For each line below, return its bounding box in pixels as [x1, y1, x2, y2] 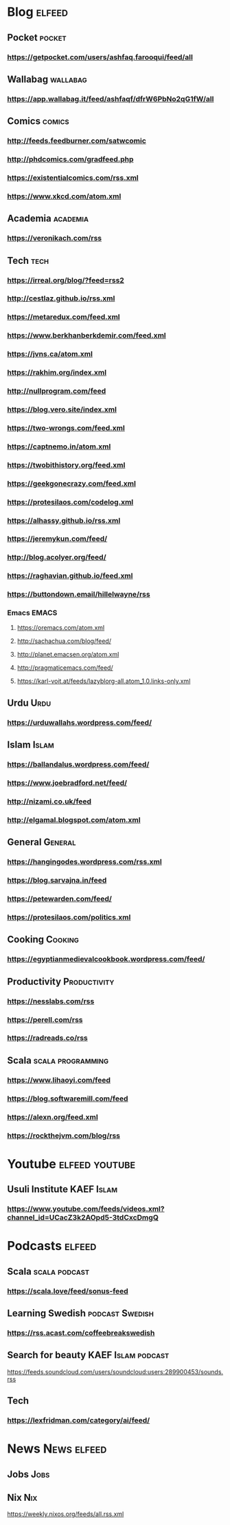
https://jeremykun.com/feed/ [7, 534, 108, 544]
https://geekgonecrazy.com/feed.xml [7, 478, 136, 488]
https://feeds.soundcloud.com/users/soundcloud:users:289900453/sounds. [7, 1367, 224, 1375]
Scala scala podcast [7, 1265, 90, 1277]
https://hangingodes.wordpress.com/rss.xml [7, 857, 163, 867]
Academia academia [7, 213, 89, 225]
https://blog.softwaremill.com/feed [7, 1094, 128, 1103]
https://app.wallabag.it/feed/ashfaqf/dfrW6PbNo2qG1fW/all [7, 94, 214, 103]
